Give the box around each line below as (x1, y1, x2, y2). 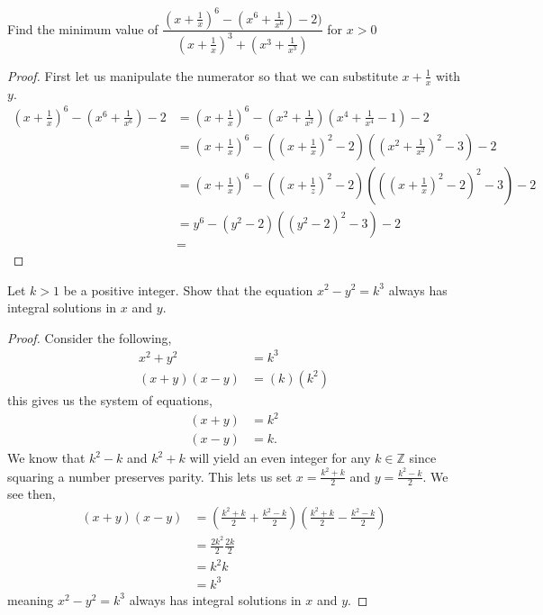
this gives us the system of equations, (7, 390, 213, 409)
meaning (7, 590, 54, 609)
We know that (7, 448, 86, 467)
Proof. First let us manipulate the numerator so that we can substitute (7, 66, 398, 85)
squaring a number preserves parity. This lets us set (7, 466, 293, 485)
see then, (7, 484, 56, 503)
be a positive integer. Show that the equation (63, 280, 313, 299)
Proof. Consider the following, (7, 328, 172, 347)
